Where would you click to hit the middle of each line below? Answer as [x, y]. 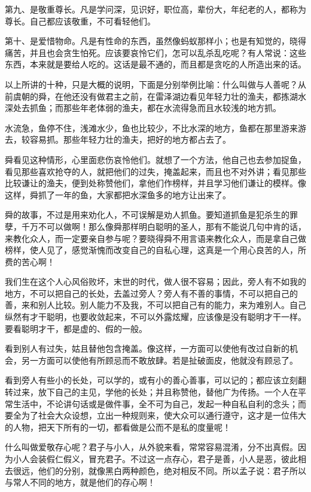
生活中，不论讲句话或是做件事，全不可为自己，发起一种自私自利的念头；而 [159, 403]
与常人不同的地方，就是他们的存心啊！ [80, 482]
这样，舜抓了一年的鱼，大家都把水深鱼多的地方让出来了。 [118, 194]
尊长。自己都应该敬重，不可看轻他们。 [80, 21]
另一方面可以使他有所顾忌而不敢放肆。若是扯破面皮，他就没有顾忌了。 [159, 360]
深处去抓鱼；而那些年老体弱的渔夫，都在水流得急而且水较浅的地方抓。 [143, 108]
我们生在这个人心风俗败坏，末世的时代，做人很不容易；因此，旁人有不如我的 [155, 282]
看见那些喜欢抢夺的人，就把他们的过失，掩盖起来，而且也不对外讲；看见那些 [155, 171]
